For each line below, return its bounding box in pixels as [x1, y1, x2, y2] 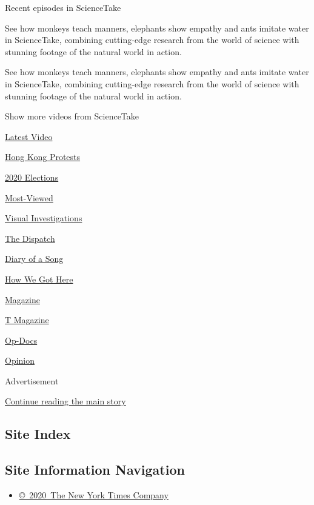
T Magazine [5, 313, 49, 326]
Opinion [5, 354, 35, 367]
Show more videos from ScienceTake [5, 110, 139, 122]
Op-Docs [5, 333, 38, 346]
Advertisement [5, 374, 59, 387]
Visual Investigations [5, 212, 82, 224]
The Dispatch [5, 232, 55, 244]
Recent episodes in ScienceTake [5, 1, 121, 13]
